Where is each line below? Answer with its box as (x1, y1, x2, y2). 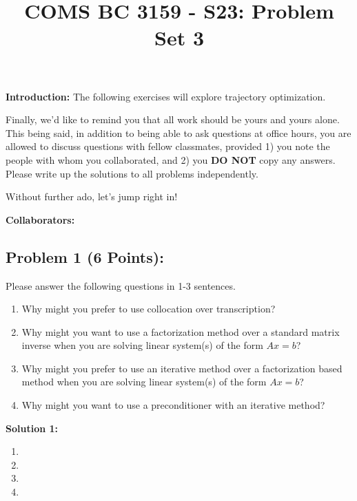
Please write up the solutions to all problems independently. (6, 166, 258, 180)
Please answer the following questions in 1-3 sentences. (6, 278, 236, 292)
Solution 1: (6, 420, 59, 435)
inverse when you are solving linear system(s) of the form (21, 338, 263, 352)
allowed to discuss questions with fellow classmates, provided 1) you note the (6, 139, 330, 153)
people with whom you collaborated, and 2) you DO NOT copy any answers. (6, 152, 336, 167)
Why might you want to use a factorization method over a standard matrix (21, 324, 340, 339)
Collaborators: (6, 212, 75, 226)
